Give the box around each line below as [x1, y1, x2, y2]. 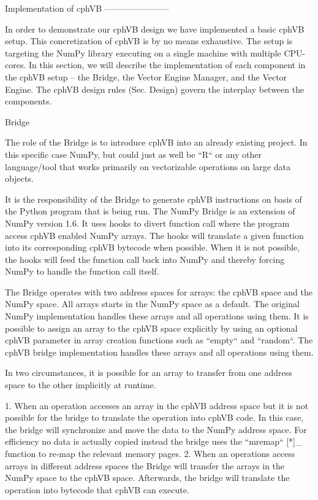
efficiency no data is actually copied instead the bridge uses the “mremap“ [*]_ [5, 435, 302, 448]
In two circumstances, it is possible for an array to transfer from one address [5, 366, 292, 379]
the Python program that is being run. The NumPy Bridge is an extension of [5, 205, 295, 217]
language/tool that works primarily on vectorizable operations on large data [5, 160, 290, 173]
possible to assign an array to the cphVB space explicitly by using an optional [5, 321, 298, 334]
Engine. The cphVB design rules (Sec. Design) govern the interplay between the [5, 82, 305, 95]
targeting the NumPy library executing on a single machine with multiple [5, 46, 281, 59]
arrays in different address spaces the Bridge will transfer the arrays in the [5, 459, 285, 472]
